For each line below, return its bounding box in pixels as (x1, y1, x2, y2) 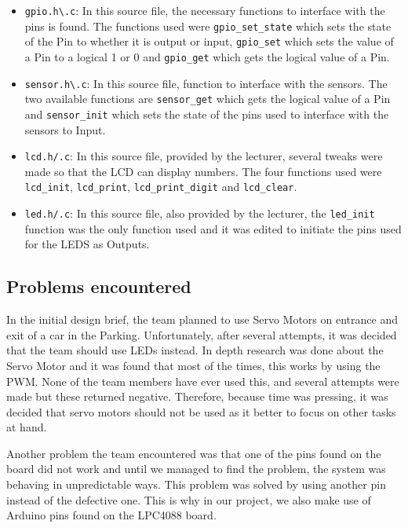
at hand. (6, 419, 47, 435)
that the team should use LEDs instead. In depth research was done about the (6, 342, 384, 358)
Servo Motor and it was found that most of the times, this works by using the (6, 357, 381, 373)
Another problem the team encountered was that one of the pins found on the (6, 445, 381, 461)
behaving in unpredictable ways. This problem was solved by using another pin (6, 476, 386, 493)
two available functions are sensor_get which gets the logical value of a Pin (24, 90, 391, 107)
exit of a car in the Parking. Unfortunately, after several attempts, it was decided (6, 326, 397, 343)
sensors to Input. (24, 121, 106, 137)
